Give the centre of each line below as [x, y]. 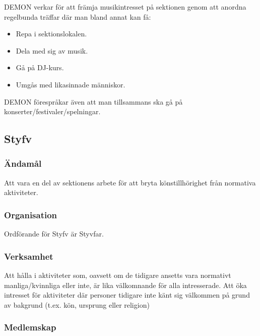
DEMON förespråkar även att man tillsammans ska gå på [93, 101]
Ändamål [23, 163]
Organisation [31, 214]
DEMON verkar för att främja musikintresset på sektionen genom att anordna [125, 7]
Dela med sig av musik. [52, 50]
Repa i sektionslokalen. [51, 34]
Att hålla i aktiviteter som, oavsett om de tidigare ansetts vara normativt [118, 275]
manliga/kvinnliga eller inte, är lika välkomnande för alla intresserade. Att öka [125, 285]
